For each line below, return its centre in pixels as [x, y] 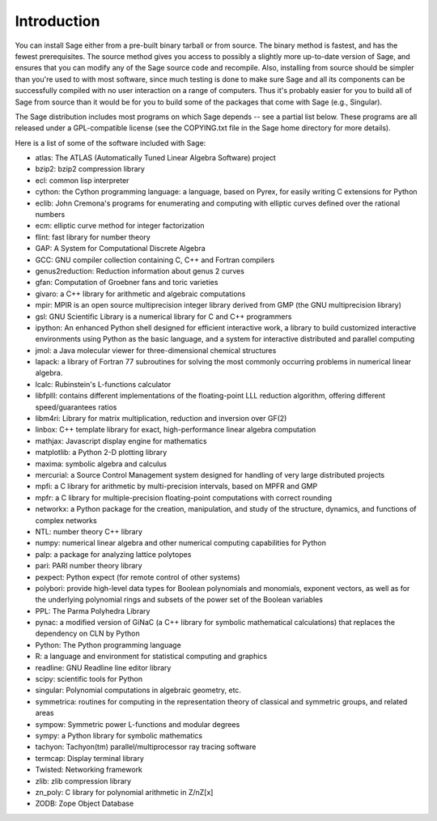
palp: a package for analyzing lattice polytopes [113, 554]
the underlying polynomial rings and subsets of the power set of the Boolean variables [179, 600]
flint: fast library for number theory [93, 237]
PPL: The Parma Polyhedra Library [93, 610]
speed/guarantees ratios [76, 407]
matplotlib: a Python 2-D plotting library [101, 453]
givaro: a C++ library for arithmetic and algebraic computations [140, 294]
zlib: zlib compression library [83, 781]
